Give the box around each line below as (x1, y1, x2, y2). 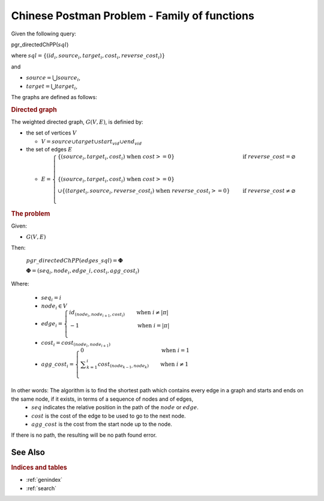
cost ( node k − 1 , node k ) (97, 360, 149, 369)
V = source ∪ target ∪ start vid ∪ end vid (41, 138, 142, 147)
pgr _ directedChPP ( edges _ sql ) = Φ (26, 257, 123, 264)
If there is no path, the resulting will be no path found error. (11, 431, 157, 439)
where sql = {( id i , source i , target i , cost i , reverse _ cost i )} (11, 52, 166, 61)
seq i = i (41, 294, 62, 303)
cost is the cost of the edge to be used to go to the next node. (31, 412, 186, 419)
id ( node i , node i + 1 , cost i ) (69, 309, 125, 318)
